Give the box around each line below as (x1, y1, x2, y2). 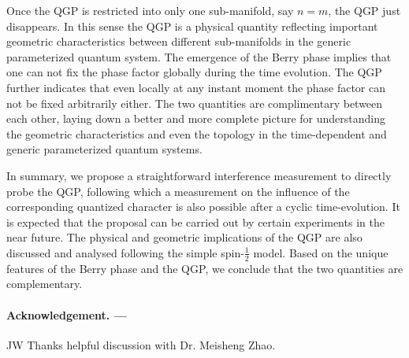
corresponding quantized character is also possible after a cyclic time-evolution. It (6, 198, 400, 215)
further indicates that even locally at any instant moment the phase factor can (6, 79, 386, 95)
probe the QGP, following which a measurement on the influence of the (6, 183, 350, 199)
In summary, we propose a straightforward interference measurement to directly (6, 167, 392, 183)
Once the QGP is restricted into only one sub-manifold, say (6, 2, 294, 18)
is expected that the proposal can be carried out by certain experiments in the (6, 213, 385, 230)
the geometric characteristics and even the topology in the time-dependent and (6, 125, 387, 142)
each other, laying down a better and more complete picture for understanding (6, 110, 385, 127)
